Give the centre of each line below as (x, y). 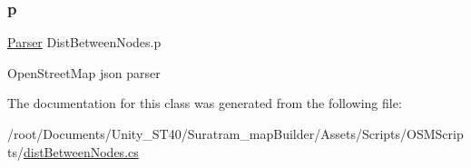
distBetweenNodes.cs (81, 151)
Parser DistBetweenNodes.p (84, 42)
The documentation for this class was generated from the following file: (205, 103)
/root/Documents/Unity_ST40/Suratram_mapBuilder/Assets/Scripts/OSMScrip (235, 133)
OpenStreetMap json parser (84, 72)
